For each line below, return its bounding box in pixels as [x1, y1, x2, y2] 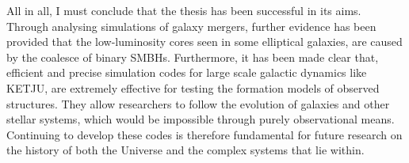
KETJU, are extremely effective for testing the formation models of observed [6, 79, 380, 96]
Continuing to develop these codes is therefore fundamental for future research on [6, 126, 403, 142]
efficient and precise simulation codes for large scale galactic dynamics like [6, 64, 367, 81]
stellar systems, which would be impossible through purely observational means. [6, 111, 395, 127]
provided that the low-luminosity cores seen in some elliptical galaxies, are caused [6, 33, 403, 50]
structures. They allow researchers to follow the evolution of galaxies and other [6, 95, 390, 112]
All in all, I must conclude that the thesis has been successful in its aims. [6, 2, 361, 18]
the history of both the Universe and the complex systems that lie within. [6, 142, 365, 158]
